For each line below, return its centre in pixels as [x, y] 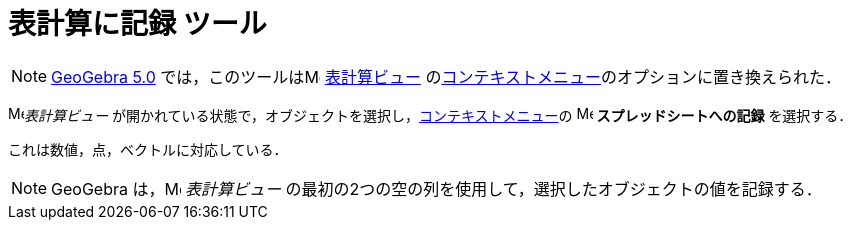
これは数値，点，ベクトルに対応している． [148, 149]
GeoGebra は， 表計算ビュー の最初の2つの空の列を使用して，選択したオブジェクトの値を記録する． [436, 188]
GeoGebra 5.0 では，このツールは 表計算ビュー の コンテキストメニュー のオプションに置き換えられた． [446, 76]
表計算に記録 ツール [137, 24]
